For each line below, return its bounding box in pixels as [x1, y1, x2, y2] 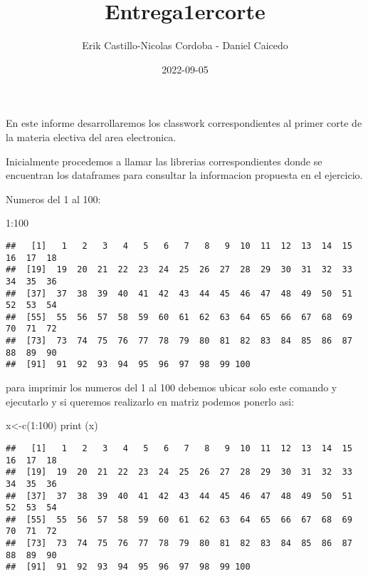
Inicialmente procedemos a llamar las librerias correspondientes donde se [6, 153, 322, 168]
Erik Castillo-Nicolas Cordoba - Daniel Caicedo [82, 38, 288, 53]
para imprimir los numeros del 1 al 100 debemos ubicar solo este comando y [6, 380, 337, 395]
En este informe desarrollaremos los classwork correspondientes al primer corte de [6, 115, 362, 130]
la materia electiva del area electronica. [6, 129, 177, 144]
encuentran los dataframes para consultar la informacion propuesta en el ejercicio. [6, 168, 363, 182]
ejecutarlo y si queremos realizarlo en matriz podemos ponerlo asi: [6, 394, 294, 408]
